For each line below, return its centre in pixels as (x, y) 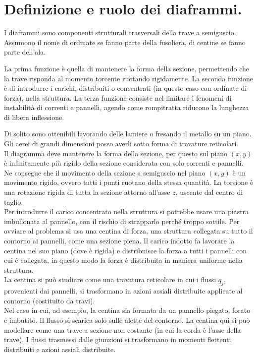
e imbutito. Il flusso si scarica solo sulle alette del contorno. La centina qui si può (127, 320)
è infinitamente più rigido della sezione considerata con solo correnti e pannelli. (124, 163)
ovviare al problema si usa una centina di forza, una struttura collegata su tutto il (128, 231)
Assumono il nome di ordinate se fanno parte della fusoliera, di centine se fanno (125, 42)
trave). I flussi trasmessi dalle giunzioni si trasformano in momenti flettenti (118, 339)
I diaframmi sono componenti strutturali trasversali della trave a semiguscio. (120, 32)
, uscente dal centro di (209, 192)
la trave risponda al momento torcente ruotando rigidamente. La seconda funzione (128, 78)
